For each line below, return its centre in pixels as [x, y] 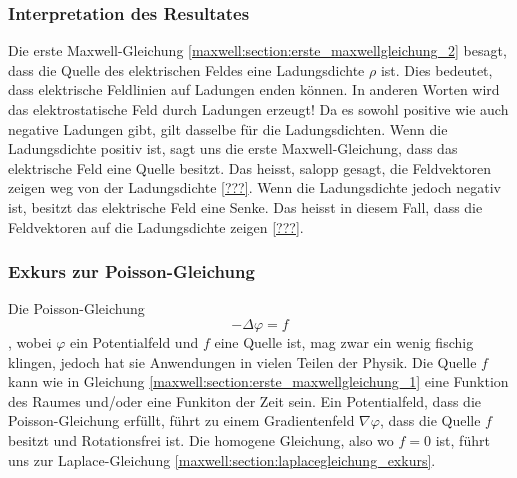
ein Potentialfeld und [134, 341]
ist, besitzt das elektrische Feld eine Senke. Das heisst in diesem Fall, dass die [245, 206]
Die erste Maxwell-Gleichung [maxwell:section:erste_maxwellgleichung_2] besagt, [257, 50]
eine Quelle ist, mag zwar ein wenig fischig [344, 341]
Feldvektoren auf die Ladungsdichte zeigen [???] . [156, 226]
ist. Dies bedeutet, [436, 69]
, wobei [30, 341]
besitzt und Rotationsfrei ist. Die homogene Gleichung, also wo [201, 439]
